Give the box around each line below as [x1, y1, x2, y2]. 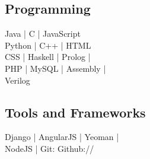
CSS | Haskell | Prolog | [5, 50, 91, 63]
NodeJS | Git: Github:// [5, 142, 94, 154]
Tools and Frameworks [5, 103, 146, 121]
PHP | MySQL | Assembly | [5, 62, 106, 74]
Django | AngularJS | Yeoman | [5, 131, 119, 143]
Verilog [5, 74, 30, 86]
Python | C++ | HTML [5, 39, 91, 51]
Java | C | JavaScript [5, 27, 81, 40]
